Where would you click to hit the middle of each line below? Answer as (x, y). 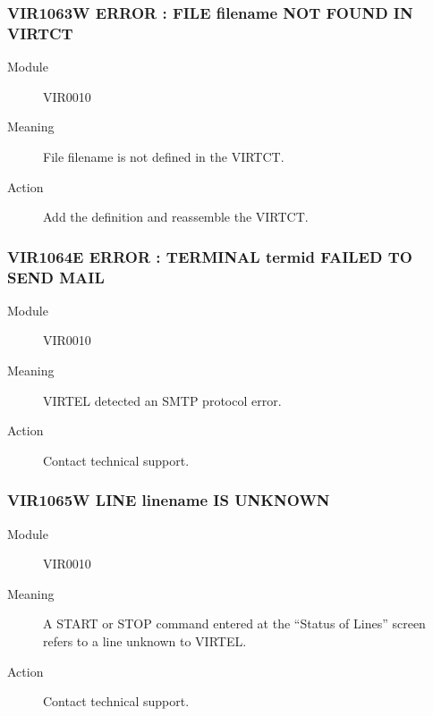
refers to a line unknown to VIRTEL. (145, 641)
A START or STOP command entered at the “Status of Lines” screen (234, 623)
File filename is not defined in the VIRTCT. (164, 156)
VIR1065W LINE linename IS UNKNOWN (169, 500)
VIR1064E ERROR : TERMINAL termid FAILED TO (210, 256)
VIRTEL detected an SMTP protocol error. (162, 400)
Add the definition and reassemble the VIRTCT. (176, 217)
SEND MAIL (56, 277)
